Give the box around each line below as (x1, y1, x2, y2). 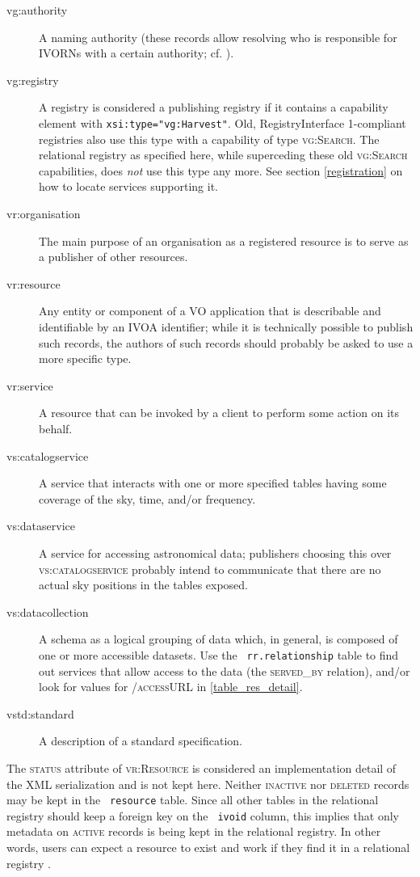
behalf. (39, 420, 73, 436)
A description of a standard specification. (39, 732, 242, 749)
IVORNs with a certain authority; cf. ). (39, 44, 234, 61)
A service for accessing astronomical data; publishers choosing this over (39, 544, 392, 561)
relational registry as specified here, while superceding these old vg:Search (39, 146, 408, 163)
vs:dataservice (6, 517, 75, 534)
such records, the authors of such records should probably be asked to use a (39, 334, 414, 351)
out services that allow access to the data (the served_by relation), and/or (39, 662, 410, 679)
